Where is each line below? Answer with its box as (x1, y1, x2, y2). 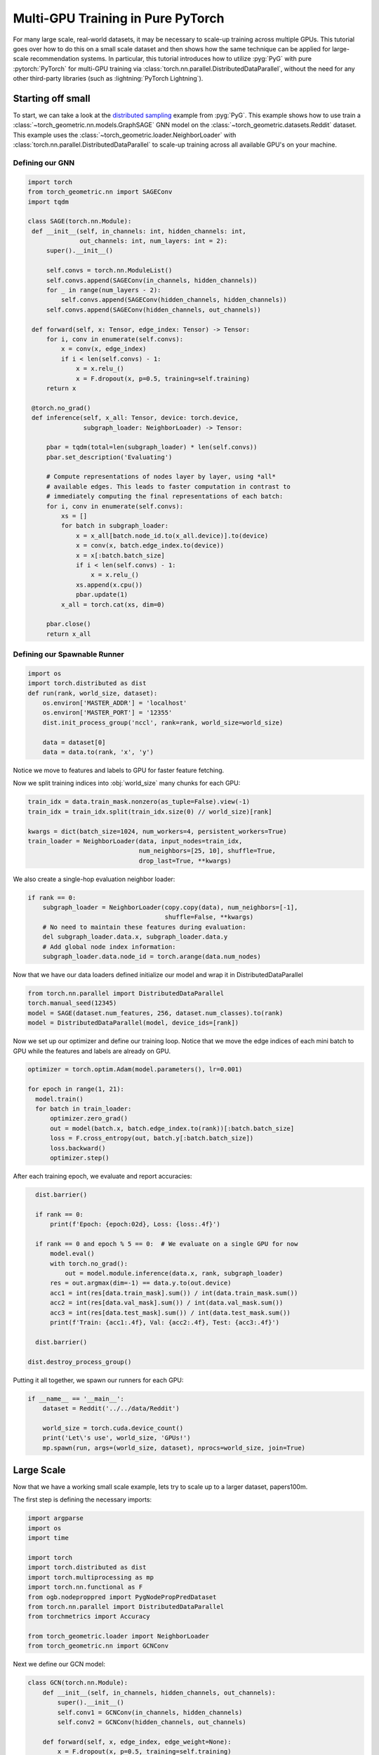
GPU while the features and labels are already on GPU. (13, 1047, 171, 1055)
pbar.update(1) (76, 590, 128, 599)
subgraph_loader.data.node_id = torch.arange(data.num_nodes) (42, 952, 261, 960)
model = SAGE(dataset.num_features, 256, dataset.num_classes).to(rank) (27, 1009, 284, 1017)
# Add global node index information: (42, 943, 176, 951)
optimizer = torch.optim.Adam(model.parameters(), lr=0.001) (27, 1066, 243, 1073)
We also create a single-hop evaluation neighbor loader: (13, 875, 175, 883)
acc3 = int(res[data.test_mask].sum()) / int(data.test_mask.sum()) (50, 1309, 291, 1316)
